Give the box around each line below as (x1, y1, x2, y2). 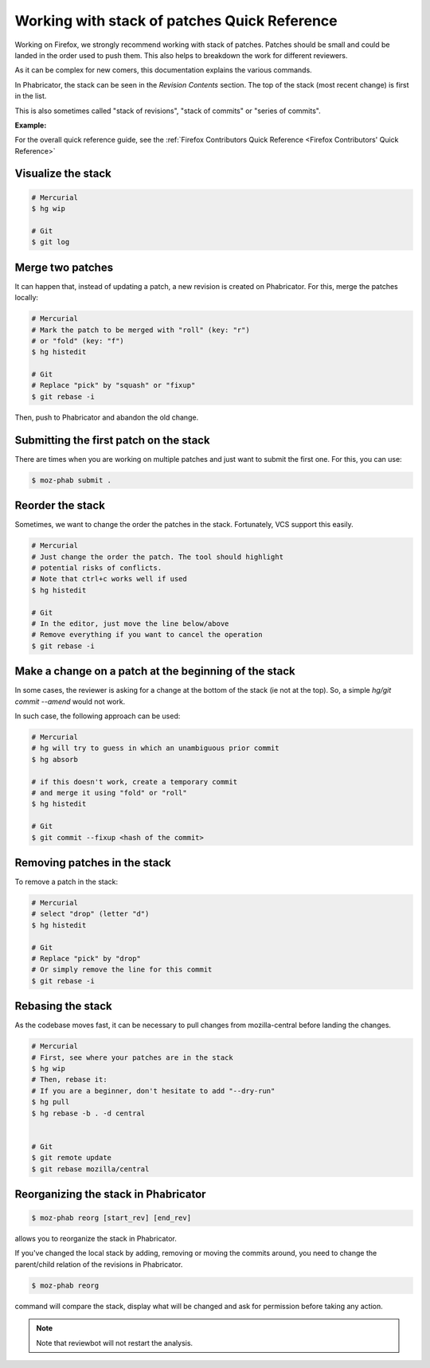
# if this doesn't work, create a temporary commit (31, 777, 238, 786)
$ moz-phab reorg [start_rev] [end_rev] (31, 1214, 191, 1222)
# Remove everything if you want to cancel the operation (31, 630, 263, 639)
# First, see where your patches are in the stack (31, 1053, 234, 1062)
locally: (14, 293, 39, 303)
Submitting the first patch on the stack (14, 433, 210, 447)
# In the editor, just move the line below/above (31, 619, 229, 628)
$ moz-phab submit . (31, 475, 111, 485)
